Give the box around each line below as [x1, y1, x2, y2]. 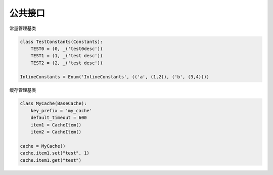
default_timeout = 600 [30, 115, 87, 121]
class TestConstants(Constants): [20, 38, 103, 45]
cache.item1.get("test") [20, 157, 82, 163]
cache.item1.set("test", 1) [20, 150, 89, 156]
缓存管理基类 [9, 87, 36, 93]
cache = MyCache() [20, 143, 66, 149]
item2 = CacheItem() [30, 129, 82, 135]
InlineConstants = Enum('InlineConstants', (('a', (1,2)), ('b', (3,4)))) [20, 74, 210, 80]
